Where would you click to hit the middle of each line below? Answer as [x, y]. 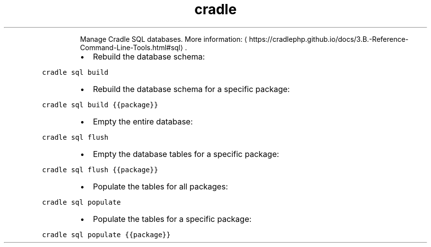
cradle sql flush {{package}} [100, 170]
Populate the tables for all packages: [160, 186]
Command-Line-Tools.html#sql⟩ [131, 47]
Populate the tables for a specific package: [172, 219]
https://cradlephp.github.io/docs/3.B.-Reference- [329, 39]
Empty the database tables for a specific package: [186, 154]
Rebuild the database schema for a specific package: [191, 89]
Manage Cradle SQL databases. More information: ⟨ [164, 39]
